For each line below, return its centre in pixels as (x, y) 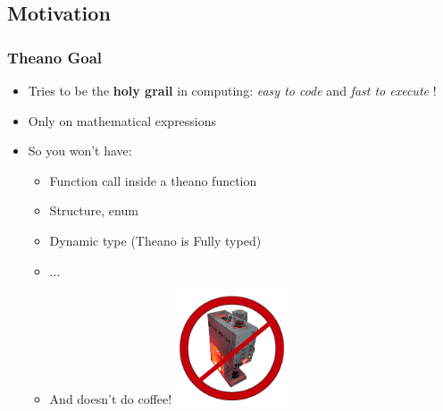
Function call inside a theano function (153, 180)
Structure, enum (94, 210)
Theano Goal (54, 57)
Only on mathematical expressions (122, 120)
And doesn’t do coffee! (111, 398)
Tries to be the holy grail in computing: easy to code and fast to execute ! (232, 90)
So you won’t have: (80, 151)
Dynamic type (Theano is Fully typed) (155, 240)
